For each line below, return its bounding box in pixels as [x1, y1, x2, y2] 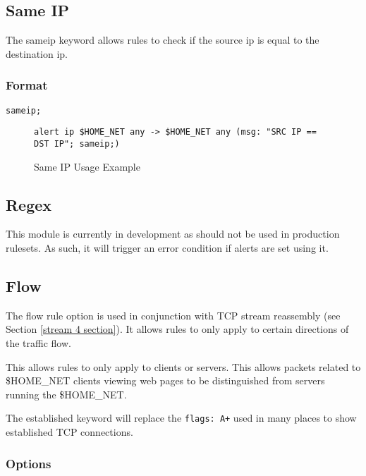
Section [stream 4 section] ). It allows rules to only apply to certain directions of [6, 322, 349, 336]
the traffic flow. [6, 335, 71, 350]
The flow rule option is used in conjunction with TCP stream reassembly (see [6, 307, 341, 322]
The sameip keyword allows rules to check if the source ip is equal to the [6, 32, 319, 47]
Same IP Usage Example [34, 159, 140, 173]
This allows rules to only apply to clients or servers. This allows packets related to [6, 359, 361, 374]
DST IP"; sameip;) [34, 138, 120, 149]
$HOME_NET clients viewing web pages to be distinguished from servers [6, 373, 325, 388]
